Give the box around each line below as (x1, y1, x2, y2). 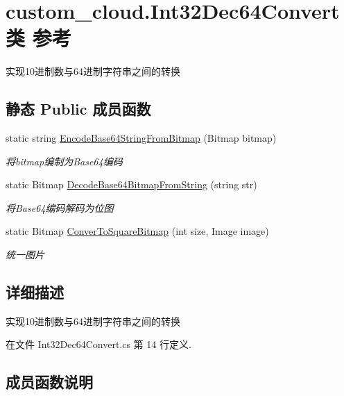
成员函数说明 (6, 371, 93, 393)
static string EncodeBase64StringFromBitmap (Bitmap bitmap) (6, 131, 277, 145)
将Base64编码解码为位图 (6, 200, 114, 215)
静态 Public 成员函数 (6, 98, 151, 119)
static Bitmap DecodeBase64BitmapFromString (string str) (6, 177, 257, 192)
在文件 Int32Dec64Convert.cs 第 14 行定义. (6, 337, 191, 352)
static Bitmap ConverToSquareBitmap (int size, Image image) (6, 224, 269, 238)
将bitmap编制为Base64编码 (6, 154, 123, 168)
